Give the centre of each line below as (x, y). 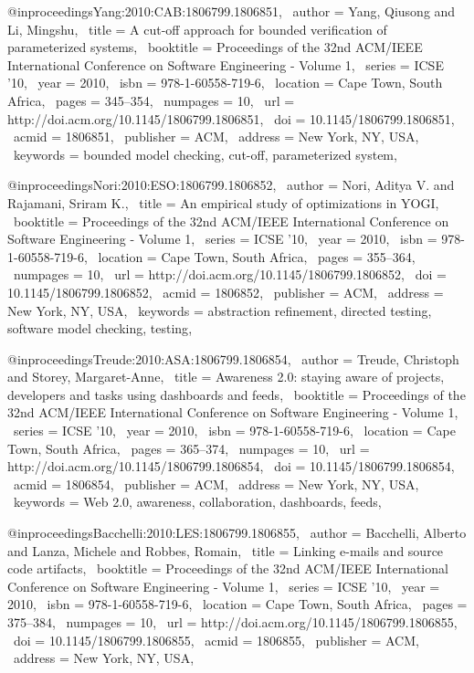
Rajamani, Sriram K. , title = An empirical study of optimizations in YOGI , (223, 202)
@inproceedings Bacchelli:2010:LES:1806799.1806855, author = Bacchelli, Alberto (237, 533)
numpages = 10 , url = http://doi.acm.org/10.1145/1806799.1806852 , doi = (230, 274)
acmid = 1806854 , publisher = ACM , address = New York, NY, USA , (216, 484)
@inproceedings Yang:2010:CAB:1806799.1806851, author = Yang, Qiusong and (232, 11)
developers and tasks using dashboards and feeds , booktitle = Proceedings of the (237, 394)
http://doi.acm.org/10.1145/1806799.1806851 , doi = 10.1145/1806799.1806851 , (231, 118)
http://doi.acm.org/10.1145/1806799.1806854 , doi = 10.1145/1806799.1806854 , (231, 466)
